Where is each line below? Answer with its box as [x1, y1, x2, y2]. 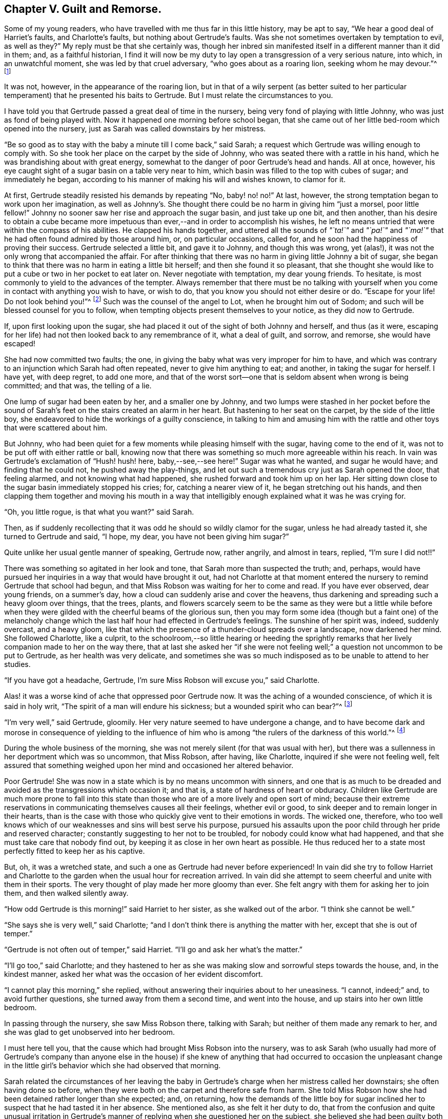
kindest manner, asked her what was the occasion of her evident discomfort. [4, 970, 263, 979]
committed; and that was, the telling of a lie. [4, 381, 152, 390]
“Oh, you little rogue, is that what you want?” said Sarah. [4, 507, 194, 517]
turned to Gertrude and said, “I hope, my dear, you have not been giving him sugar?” [4, 532, 289, 541]
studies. [4, 660, 31, 669]
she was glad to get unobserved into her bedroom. [4, 1028, 175, 1037]
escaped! [4, 339, 35, 348]
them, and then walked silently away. [4, 889, 129, 898]
